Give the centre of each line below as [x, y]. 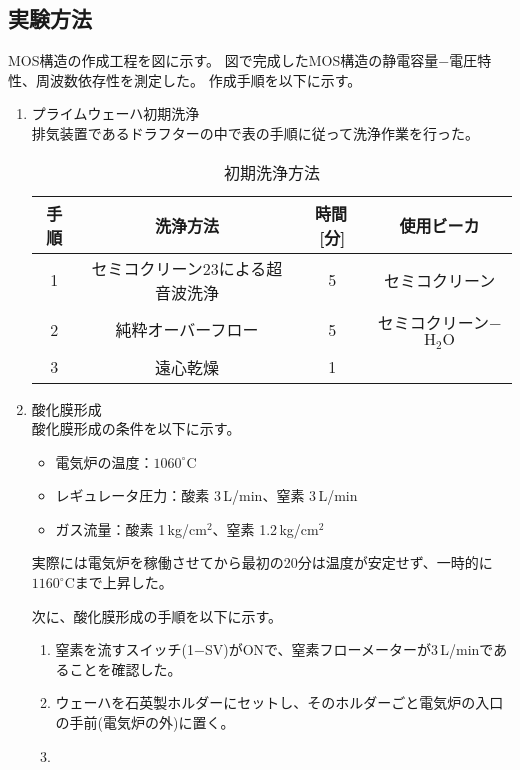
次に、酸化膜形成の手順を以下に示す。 [156, 615]
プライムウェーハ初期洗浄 [115, 113]
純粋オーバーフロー [187, 330]
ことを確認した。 [125, 668]
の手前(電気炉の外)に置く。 [145, 722]
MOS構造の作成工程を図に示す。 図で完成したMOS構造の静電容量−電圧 [243, 60]
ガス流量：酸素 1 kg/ [122, 528]
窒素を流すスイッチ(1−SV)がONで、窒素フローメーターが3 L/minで [274, 649]
